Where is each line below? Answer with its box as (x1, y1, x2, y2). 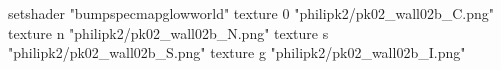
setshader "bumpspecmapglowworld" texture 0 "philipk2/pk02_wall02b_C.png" (8, 3, 495, 23)
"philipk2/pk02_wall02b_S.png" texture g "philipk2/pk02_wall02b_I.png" (8, 42, 466, 63)
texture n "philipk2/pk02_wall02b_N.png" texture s (8, 22, 329, 43)
